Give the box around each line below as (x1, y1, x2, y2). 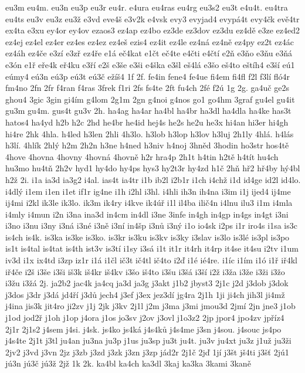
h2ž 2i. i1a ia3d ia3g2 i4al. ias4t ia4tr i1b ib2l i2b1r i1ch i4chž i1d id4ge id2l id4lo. (5, 173, 301, 185)
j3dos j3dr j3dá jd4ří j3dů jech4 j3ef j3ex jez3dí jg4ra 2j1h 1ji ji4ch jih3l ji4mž (5, 288, 285, 300)
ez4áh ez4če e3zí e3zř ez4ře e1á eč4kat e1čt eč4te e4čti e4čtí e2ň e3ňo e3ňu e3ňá (5, 47, 293, 59)
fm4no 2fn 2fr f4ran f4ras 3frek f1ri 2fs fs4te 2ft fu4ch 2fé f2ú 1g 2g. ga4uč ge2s (5, 82, 289, 94)
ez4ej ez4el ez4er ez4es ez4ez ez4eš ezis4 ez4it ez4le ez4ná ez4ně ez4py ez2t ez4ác (5, 35, 294, 48)
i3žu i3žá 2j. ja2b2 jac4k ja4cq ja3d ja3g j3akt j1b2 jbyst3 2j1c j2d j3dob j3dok (5, 277, 289, 289)
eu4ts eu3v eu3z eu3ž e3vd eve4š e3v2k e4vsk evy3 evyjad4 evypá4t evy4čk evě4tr (5, 12, 300, 25)
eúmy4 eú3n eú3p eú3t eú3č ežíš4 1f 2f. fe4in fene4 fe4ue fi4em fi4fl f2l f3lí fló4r (5, 70, 290, 82)
